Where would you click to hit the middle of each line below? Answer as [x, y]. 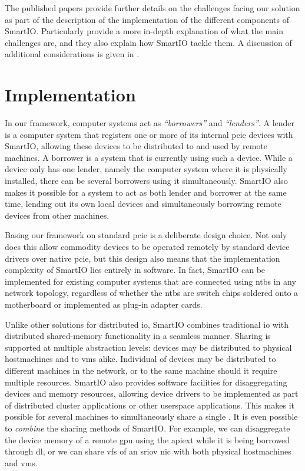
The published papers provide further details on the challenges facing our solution [152, 8]
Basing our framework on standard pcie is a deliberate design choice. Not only [146, 235]
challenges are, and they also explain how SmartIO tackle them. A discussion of [148, 42]
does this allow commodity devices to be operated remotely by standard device [147, 247]
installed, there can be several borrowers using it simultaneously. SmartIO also [146, 181]
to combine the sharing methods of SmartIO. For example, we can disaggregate [147, 428]
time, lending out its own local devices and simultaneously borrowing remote [143, 204]
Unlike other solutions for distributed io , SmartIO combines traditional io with [147, 324]
